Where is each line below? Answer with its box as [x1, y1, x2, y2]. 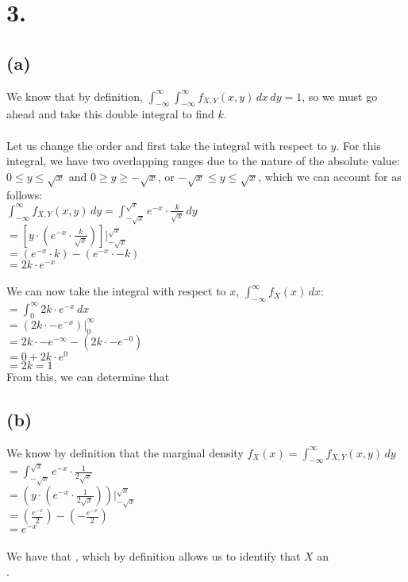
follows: [6, 186, 43, 202]
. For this [336, 137, 381, 153]
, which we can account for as [258, 168, 402, 184]
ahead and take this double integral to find [6, 106, 214, 122]
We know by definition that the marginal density [6, 444, 244, 461]
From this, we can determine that [6, 368, 170, 384]
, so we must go [302, 87, 378, 104]
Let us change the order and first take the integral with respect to [6, 137, 327, 153]
